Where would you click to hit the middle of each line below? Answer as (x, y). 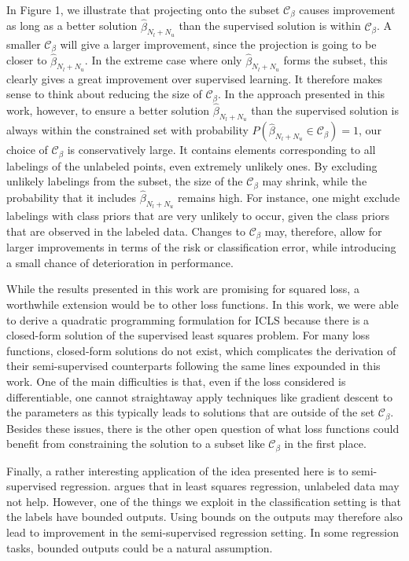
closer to (27, 60)
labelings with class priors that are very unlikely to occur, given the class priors (198, 216)
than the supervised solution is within (270, 26)
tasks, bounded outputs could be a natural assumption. (140, 547)
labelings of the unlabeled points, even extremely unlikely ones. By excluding (192, 165)
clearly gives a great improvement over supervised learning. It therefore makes (195, 78)
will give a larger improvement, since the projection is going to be (218, 44)
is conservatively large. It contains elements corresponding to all (221, 150)
